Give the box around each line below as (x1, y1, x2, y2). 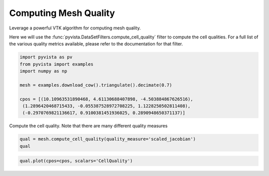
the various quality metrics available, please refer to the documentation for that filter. (9, 41, 183, 47)
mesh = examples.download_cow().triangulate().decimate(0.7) (19, 82, 172, 88)
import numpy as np (19, 68, 67, 74)
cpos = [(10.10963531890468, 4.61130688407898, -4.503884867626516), (19, 96, 193, 102)
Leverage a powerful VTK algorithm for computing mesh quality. (9, 25, 141, 31)
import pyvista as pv (19, 54, 73, 60)
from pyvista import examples (19, 61, 94, 67)
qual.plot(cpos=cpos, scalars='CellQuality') (19, 158, 133, 164)
